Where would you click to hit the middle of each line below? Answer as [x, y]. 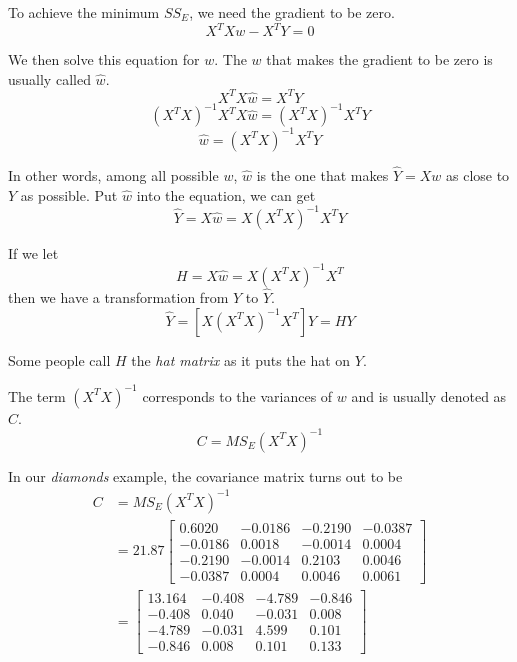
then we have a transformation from [118, 297]
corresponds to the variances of [237, 395]
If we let [33, 252]
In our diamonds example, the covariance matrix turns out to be [205, 475]
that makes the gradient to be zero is [379, 59]
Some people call [59, 359]
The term [37, 395]
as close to [477, 175]
